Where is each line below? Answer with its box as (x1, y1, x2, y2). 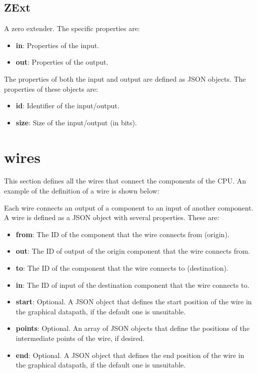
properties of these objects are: (4, 83, 98, 94)
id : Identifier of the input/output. (15, 100, 119, 111)
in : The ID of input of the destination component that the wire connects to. (15, 279, 249, 290)
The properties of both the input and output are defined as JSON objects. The (4, 73, 246, 84)
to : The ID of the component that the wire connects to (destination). (15, 263, 228, 273)
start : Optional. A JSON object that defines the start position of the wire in (15, 296, 252, 307)
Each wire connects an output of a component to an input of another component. (4, 202, 253, 213)
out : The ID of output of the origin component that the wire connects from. (15, 246, 250, 256)
